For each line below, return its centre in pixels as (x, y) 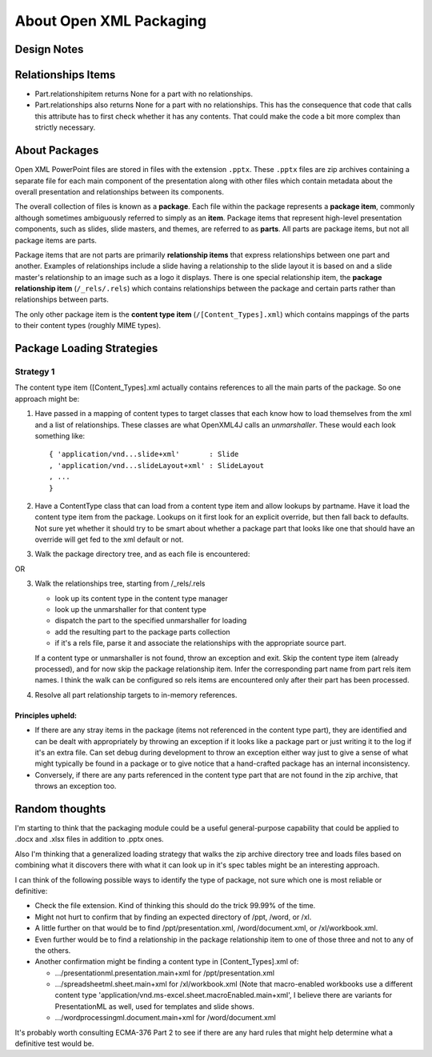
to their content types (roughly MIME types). (88, 326)
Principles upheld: (46, 715)
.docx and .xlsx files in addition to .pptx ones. (89, 839)
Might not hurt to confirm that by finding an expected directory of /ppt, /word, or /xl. (173, 917)
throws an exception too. (76, 786)
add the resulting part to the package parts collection (143, 631)
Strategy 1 (35, 372)
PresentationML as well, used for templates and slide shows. (155, 1006)
